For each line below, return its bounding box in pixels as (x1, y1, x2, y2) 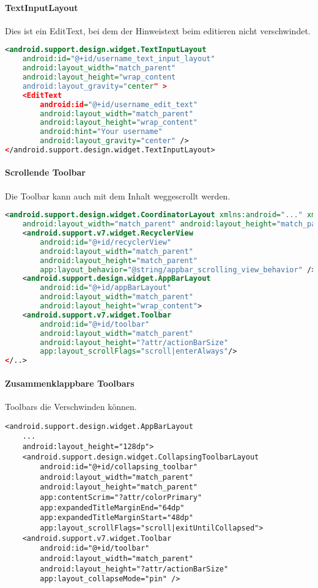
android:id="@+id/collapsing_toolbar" (40, 463, 198, 472)
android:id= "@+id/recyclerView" (40, 237, 172, 247)
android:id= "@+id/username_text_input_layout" (22, 54, 215, 64)
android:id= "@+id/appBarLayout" (40, 283, 172, 292)
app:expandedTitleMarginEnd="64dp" (40, 503, 185, 512)
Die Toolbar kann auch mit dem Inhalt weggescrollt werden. (5, 189, 231, 202)
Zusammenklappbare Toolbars (5, 376, 135, 389)
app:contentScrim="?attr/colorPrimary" (40, 493, 202, 502)
